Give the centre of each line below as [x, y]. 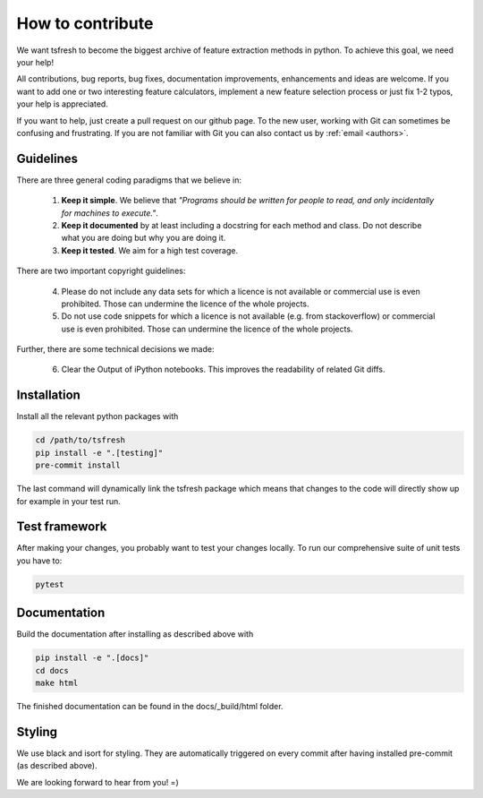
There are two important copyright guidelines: [101, 271]
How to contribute [85, 23]
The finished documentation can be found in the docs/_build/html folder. [150, 707]
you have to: [39, 561]
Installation [48, 395]
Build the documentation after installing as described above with [135, 634]
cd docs [52, 670]
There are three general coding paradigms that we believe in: [129, 180]
